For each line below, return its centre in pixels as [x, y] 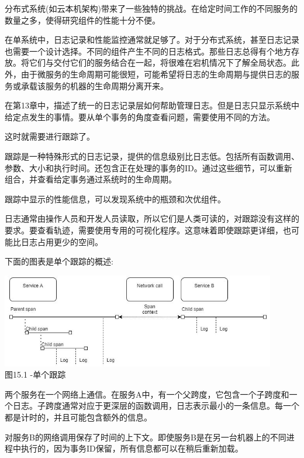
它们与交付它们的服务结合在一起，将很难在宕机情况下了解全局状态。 [160, 62]
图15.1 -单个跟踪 [35, 374]
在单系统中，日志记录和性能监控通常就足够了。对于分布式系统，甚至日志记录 [152, 40]
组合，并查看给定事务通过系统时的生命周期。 [91, 179]
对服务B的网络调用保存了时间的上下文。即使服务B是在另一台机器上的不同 [146, 437]
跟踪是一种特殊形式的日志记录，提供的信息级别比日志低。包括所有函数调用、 [152, 156]
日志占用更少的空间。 [62, 241]
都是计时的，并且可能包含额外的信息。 [78, 417]
